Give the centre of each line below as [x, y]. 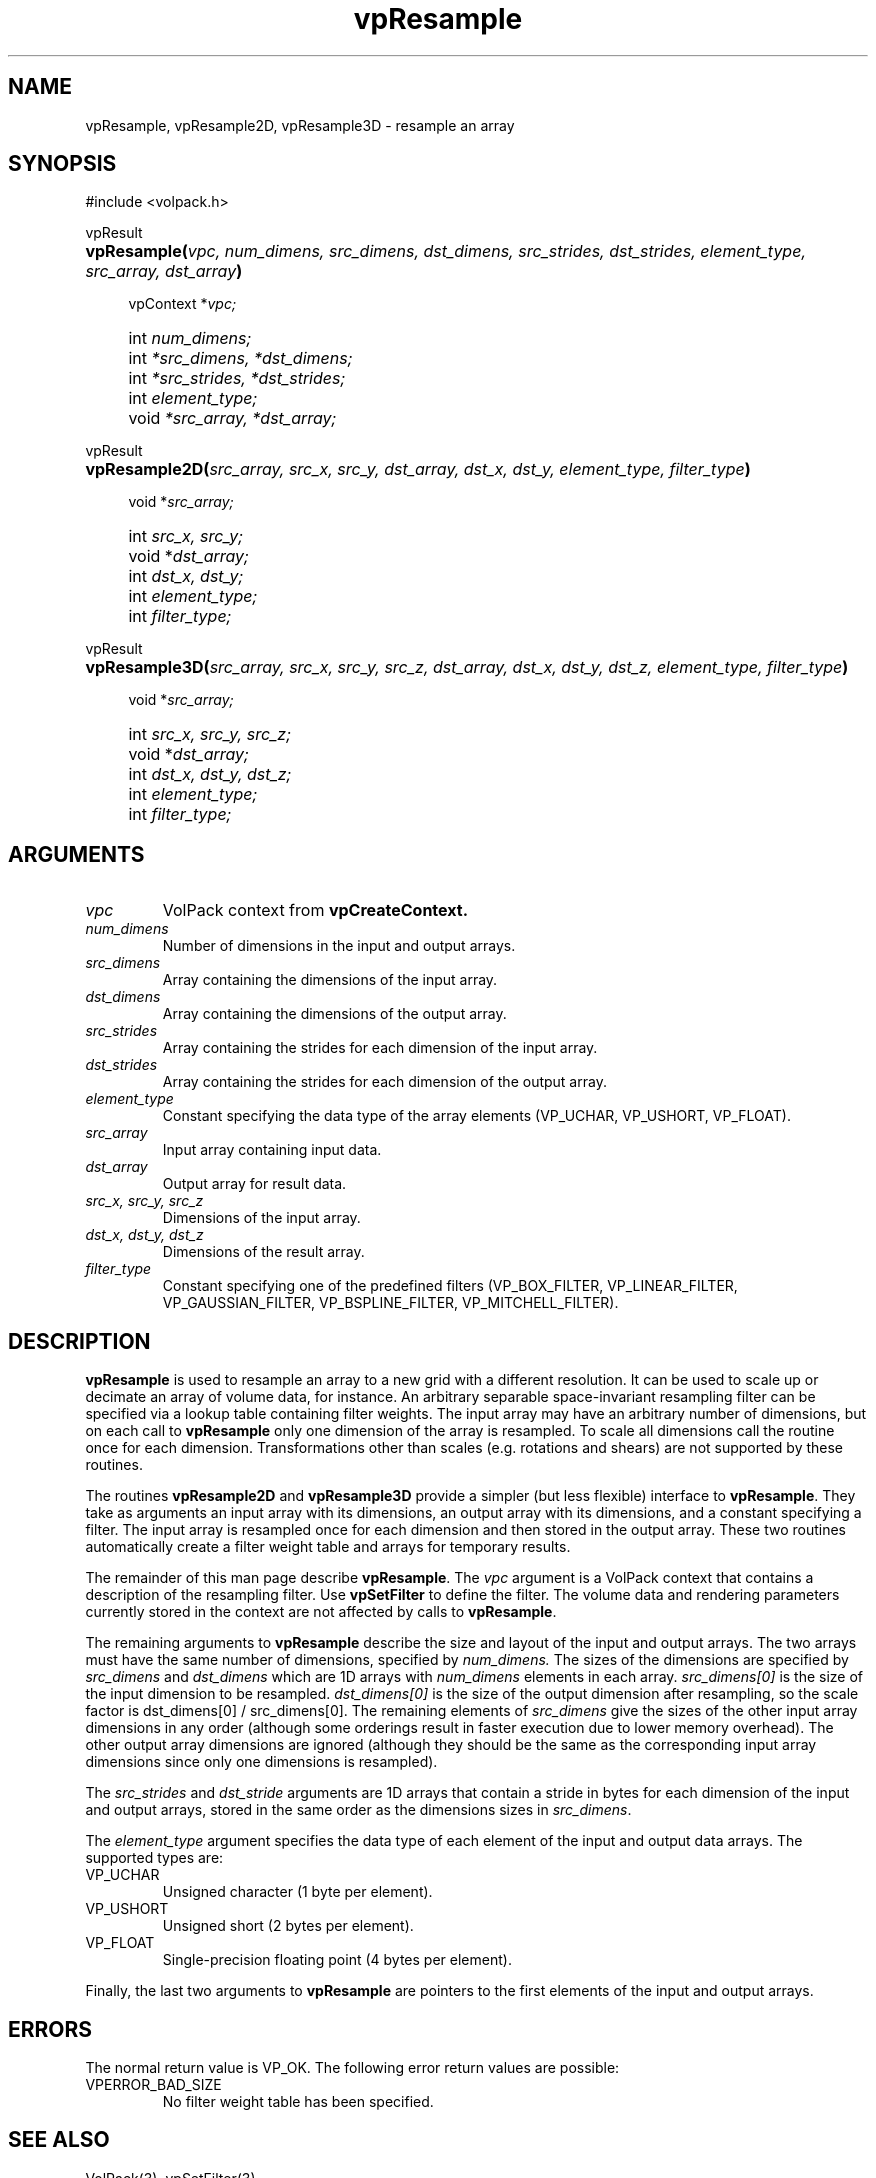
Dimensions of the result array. [263, 1252]
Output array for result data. [254, 1184]
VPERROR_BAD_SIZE [153, 2084]
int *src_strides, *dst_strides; [237, 378]
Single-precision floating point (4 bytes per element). [337, 1960]
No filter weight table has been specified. [298, 2101]
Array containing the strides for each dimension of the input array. [380, 1048]
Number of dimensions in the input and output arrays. [339, 946]
